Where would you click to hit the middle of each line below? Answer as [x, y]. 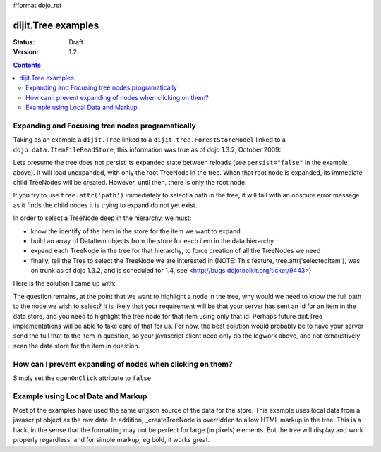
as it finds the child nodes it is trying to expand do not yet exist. [105, 205]
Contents [27, 65]
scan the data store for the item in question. [77, 346]
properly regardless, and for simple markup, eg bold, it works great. [111, 440]
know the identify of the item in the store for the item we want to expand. [137, 231]
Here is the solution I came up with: [64, 283]
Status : [24, 42]
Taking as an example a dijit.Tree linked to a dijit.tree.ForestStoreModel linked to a [149, 140]
